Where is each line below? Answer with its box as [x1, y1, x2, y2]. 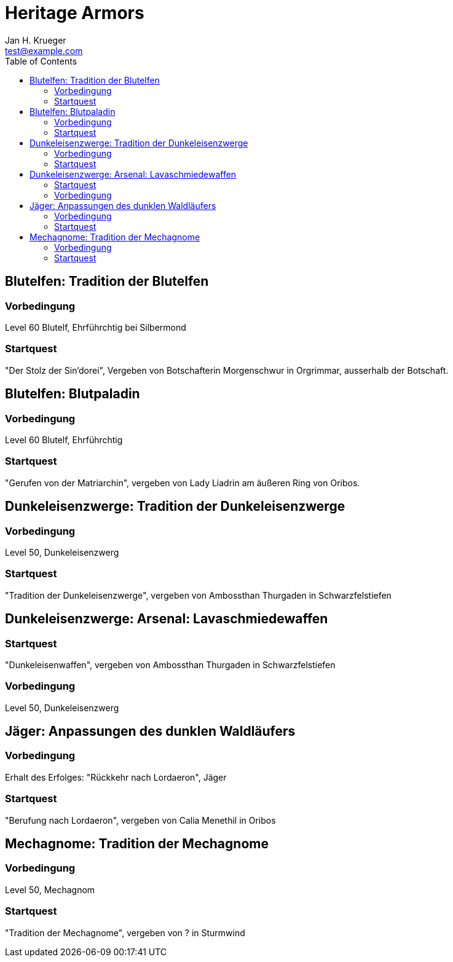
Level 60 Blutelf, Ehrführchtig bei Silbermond [5, 321, 186, 333]
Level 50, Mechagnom [5, 884, 95, 895]
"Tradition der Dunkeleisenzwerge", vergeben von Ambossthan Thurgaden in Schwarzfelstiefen [5, 589, 392, 601]
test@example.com [5, 45, 83, 56]
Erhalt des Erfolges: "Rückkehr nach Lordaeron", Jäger [5, 771, 227, 783]
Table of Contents [5, 55, 77, 66]
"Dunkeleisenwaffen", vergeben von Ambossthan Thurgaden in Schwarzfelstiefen [5, 659, 336, 670]
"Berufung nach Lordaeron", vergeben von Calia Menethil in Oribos [5, 814, 276, 826]
